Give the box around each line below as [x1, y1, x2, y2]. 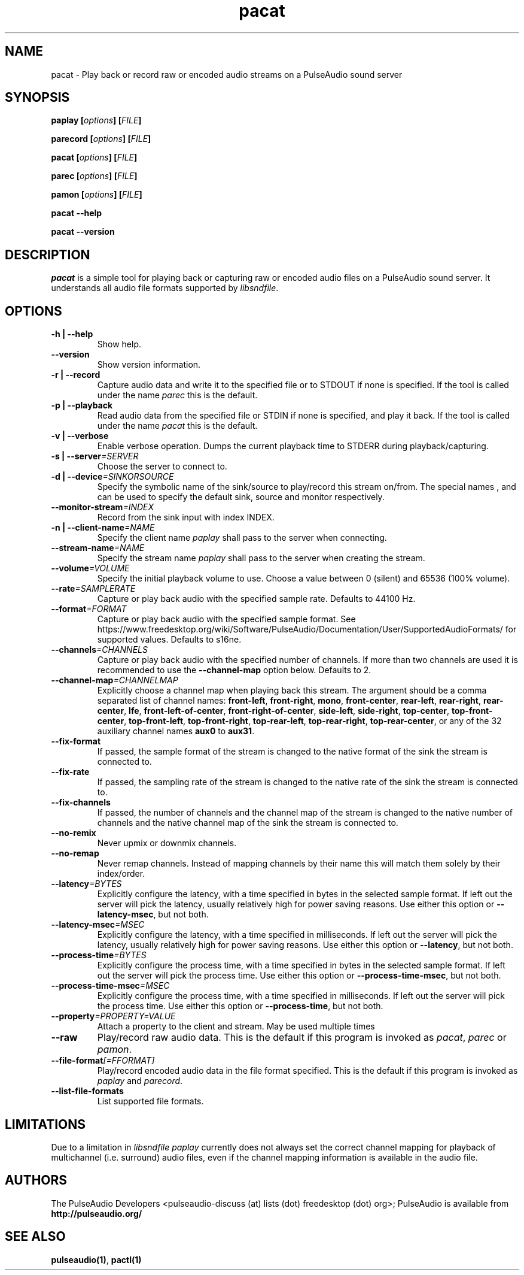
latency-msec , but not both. [97, 909, 209, 920]
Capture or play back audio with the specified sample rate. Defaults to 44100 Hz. [97, 593, 416, 604]
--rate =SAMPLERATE [51, 583, 136, 594]
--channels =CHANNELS [51, 644, 148, 655]
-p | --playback [51, 400, 113, 411]
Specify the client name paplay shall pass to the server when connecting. [97, 532, 387, 543]
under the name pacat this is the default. [97, 420, 258, 431]
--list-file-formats [51, 1086, 124, 1097]
